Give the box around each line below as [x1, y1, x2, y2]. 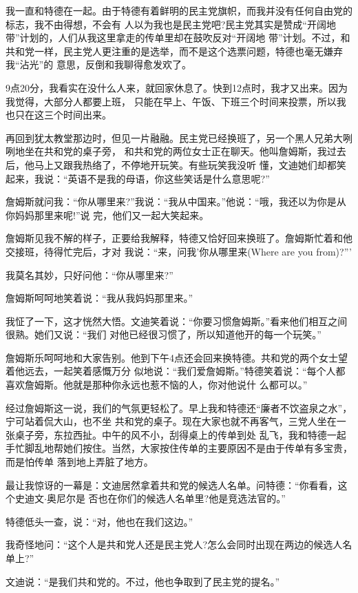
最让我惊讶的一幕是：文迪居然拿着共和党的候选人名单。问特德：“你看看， [6, 477, 338, 492]
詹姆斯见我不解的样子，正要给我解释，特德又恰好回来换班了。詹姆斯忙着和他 [6, 231, 352, 245]
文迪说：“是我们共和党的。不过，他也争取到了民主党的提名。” [6, 574, 280, 588]
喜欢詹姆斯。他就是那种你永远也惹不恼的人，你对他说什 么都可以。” [6, 377, 308, 392]
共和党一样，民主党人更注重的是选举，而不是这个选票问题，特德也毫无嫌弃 [6, 43, 343, 58]
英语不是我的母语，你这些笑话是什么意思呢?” [67, 171, 270, 185]
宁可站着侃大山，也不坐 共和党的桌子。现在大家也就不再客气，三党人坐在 [6, 414, 337, 428]
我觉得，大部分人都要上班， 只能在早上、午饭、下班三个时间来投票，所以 [6, 94, 337, 108]
